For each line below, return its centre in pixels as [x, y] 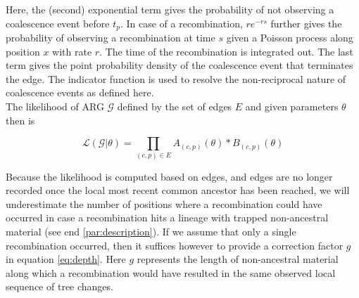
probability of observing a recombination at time [111, 38]
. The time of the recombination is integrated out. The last [226, 51]
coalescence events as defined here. [80, 92]
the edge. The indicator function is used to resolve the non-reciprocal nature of [176, 78]
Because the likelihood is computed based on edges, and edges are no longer [169, 176]
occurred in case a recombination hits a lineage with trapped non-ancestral [167, 218]
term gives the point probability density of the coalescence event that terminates [179, 65]
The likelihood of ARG [55, 106]
